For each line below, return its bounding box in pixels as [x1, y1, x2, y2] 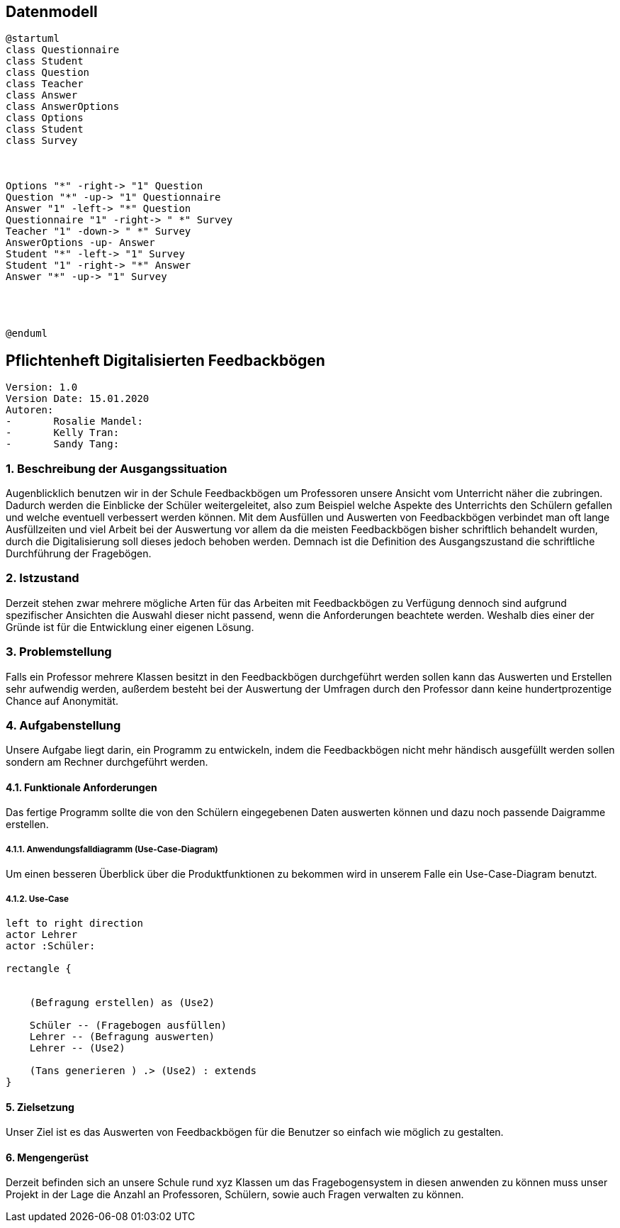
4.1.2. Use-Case [6, 893, 69, 904]
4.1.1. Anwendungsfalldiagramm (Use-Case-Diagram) [6, 844, 218, 854]
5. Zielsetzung [6, 1100, 74, 1113]
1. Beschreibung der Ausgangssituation [6, 461, 227, 476]
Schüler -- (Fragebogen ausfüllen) [29, 1020, 227, 1032]
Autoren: [6, 404, 54, 416]
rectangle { [6, 963, 72, 975]
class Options [6, 112, 84, 124]
